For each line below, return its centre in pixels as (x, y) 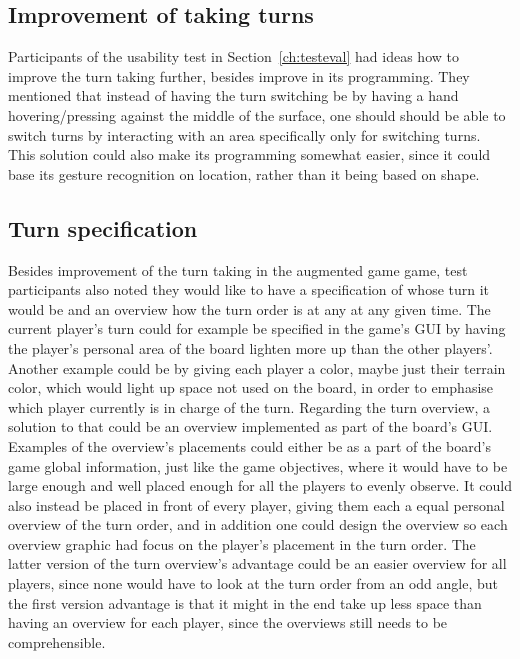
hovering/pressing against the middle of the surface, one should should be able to (257, 114)
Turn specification (103, 227)
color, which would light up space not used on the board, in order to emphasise (251, 387)
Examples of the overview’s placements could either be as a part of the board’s (249, 445)
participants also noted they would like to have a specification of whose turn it (249, 289)
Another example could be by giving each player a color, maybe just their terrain (257, 367)
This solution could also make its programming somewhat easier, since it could (249, 154)
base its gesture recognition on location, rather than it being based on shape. (244, 173)
